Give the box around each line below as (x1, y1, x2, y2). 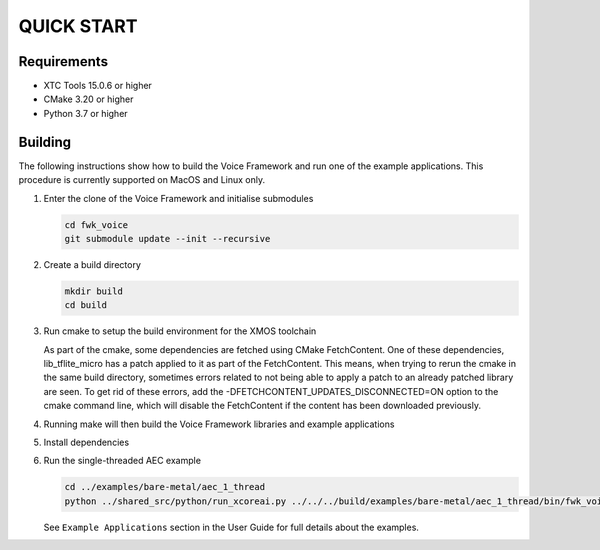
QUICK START (18, 15, 138, 37)
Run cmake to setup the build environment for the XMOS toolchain (43, 325, 317, 337)
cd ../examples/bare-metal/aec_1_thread (64, 481, 265, 493)
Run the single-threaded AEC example (43, 455, 202, 467)
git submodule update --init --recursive (64, 233, 271, 244)
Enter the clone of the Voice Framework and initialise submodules (43, 192, 314, 204)
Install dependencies (43, 436, 130, 448)
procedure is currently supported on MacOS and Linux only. (18, 174, 265, 186)
